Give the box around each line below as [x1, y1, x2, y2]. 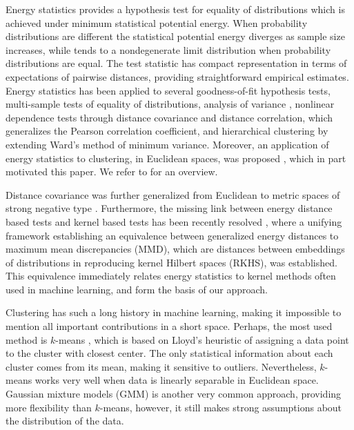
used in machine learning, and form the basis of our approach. [6, 282, 268, 296]
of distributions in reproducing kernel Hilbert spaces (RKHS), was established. [6, 255, 337, 269]
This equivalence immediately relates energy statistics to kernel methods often [6, 268, 336, 283]
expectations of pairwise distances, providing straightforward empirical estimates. [6, 69, 349, 84]
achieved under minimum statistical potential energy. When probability [6, 15, 308, 30]
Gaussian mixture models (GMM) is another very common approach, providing [6, 387, 342, 401]
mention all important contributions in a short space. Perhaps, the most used [6, 319, 333, 333]
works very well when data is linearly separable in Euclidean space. [35, 373, 319, 387]
